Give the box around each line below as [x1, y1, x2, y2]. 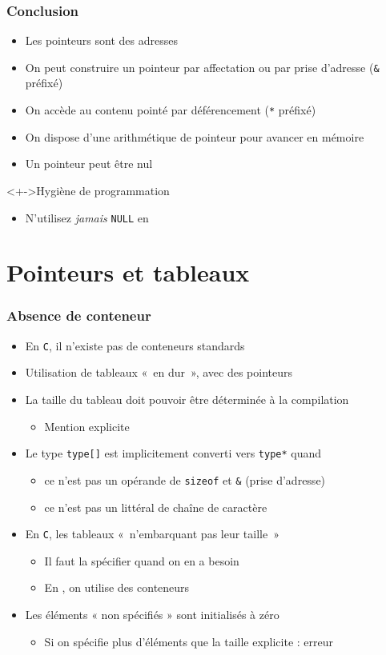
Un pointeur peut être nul [25, 155, 153, 172]
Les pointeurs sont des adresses [25, 32, 178, 49]
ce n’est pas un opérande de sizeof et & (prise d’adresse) [44, 471, 326, 488]
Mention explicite [44, 417, 130, 434]
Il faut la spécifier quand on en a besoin [44, 552, 239, 569]
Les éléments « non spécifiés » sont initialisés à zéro [25, 605, 279, 622]
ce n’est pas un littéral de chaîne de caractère [44, 498, 267, 515]
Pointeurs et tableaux [6, 256, 250, 289]
